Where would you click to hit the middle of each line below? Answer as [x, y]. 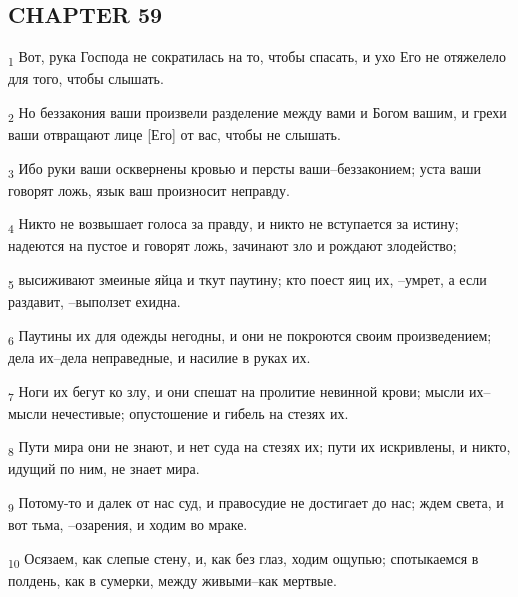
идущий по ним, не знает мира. [104, 468]
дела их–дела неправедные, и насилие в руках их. [159, 356]
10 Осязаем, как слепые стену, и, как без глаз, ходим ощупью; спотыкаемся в [243, 559]
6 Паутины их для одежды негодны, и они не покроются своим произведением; [250, 336]
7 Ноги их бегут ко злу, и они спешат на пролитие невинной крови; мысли [236, 392]
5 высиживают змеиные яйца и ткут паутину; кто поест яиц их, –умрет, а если [247, 280]
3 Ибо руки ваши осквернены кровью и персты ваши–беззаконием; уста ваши [244, 169]
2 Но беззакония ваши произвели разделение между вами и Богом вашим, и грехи [257, 113]
